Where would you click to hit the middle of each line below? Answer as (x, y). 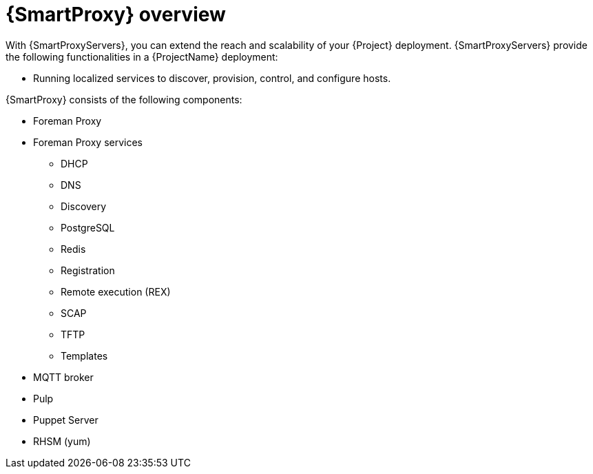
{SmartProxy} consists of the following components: (124, 99)
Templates (84, 355)
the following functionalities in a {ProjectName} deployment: (142, 56)
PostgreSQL (88, 227)
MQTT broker (63, 377)
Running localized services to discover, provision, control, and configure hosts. (212, 78)
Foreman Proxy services (88, 142)
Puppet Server (66, 420)
